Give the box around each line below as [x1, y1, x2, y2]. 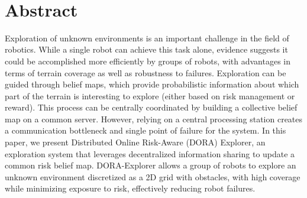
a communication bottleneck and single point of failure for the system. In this [5, 124, 286, 137]
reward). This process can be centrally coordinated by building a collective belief [5, 101, 298, 113]
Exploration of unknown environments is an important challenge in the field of [5, 31, 289, 44]
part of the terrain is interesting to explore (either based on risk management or [5, 89, 295, 102]
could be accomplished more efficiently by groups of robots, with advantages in [5, 54, 291, 67]
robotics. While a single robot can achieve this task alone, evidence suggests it [5, 43, 288, 56]
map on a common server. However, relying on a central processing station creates [5, 112, 303, 125]
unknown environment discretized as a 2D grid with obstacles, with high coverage [5, 170, 300, 183]
